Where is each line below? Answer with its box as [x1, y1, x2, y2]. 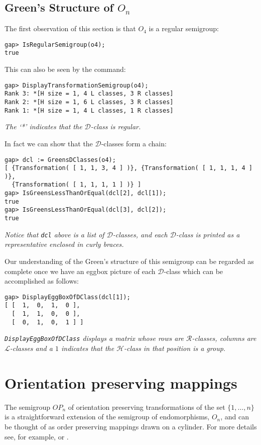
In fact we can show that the [5, 138, 93, 148]
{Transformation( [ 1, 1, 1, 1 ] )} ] [12, 181, 142, 189]
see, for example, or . [5, 431, 69, 441]
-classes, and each [112, 229, 168, 239]
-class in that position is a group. [124, 343, 226, 353]
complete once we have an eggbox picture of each [5, 265, 156, 276]
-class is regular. [90, 121, 141, 132]
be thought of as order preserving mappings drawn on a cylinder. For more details [5, 421, 257, 431]
